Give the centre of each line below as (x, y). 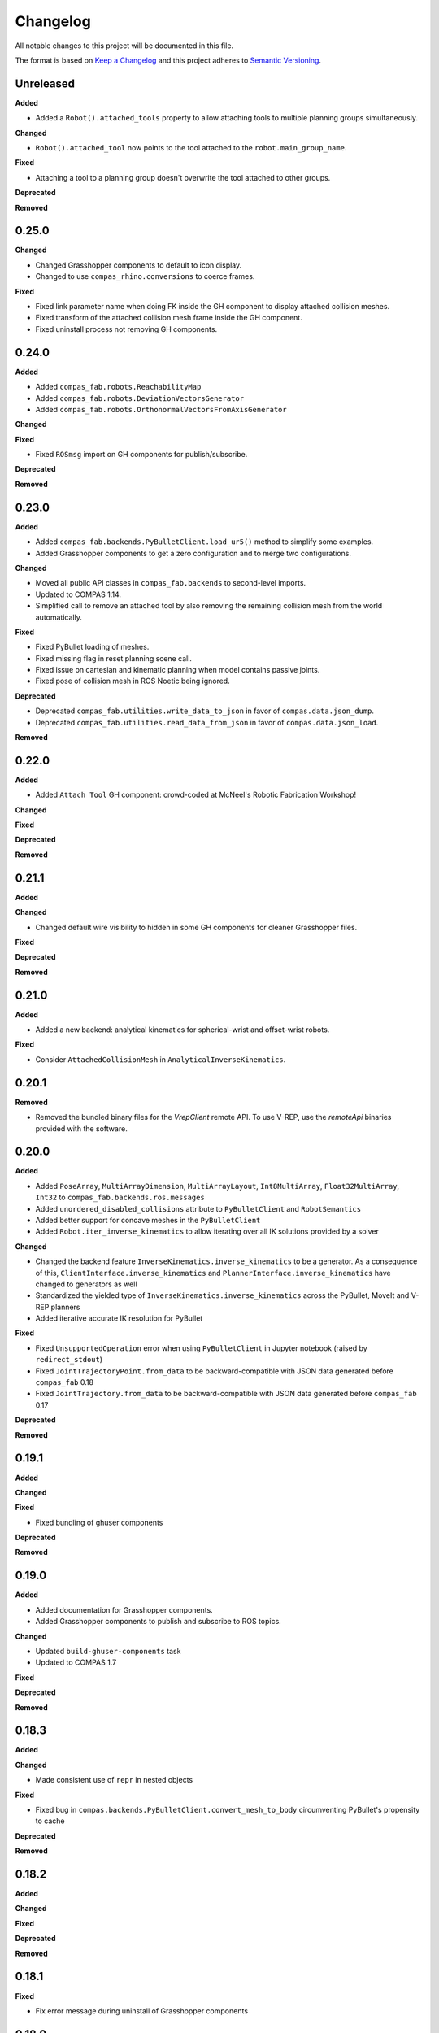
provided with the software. (81, 1128)
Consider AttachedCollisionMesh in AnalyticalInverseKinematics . (161, 1059)
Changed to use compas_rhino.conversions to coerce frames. (145, 276)
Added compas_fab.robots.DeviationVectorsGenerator (139, 398)
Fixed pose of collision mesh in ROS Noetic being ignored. (133, 681)
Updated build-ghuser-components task (108, 1651)
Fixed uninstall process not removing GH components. (126, 329)
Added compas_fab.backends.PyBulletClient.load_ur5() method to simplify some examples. (204, 542)
